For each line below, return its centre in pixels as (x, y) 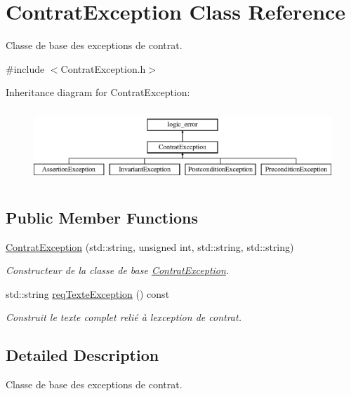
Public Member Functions (102, 217)
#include (25, 68)
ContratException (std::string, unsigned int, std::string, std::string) (150, 246)
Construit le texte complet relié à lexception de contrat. (124, 317)
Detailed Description (82, 355)
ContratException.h (103, 68)
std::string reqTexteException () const (88, 293)
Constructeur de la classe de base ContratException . (118, 270)
